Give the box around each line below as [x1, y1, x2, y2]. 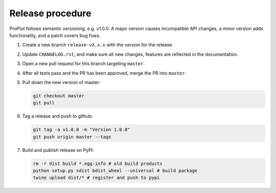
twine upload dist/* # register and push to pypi [33, 175, 160, 181]
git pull [33, 100, 55, 106]
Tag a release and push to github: [22, 113, 93, 119]
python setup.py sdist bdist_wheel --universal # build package [33, 168, 198, 173]
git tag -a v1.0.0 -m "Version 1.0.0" [33, 127, 130, 132]
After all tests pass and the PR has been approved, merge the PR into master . [22, 70, 187, 76]
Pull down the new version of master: [22, 79, 101, 85]
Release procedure [9, 8, 91, 19]
